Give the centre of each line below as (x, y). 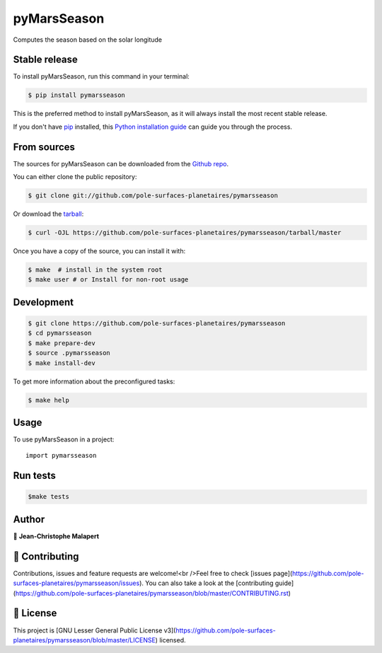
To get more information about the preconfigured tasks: (94, 381)
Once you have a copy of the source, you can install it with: (99, 251)
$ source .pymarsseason (69, 353)
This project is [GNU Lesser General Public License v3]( (94, 630)
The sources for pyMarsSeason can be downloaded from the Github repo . (121, 163)
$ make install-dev (62, 363)
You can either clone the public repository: (75, 177)
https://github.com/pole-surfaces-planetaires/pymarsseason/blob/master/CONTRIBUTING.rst (152, 593)
